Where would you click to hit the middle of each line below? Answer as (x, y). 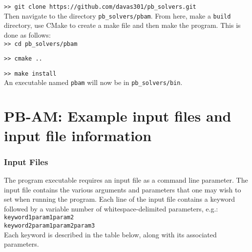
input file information (78, 135)
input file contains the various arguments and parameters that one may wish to (123, 189)
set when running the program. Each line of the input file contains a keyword (120, 199)
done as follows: (27, 34)
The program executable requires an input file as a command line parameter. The (126, 179)
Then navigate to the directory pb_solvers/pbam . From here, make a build (117, 15)
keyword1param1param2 (39, 218)
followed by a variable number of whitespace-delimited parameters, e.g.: (111, 208)
